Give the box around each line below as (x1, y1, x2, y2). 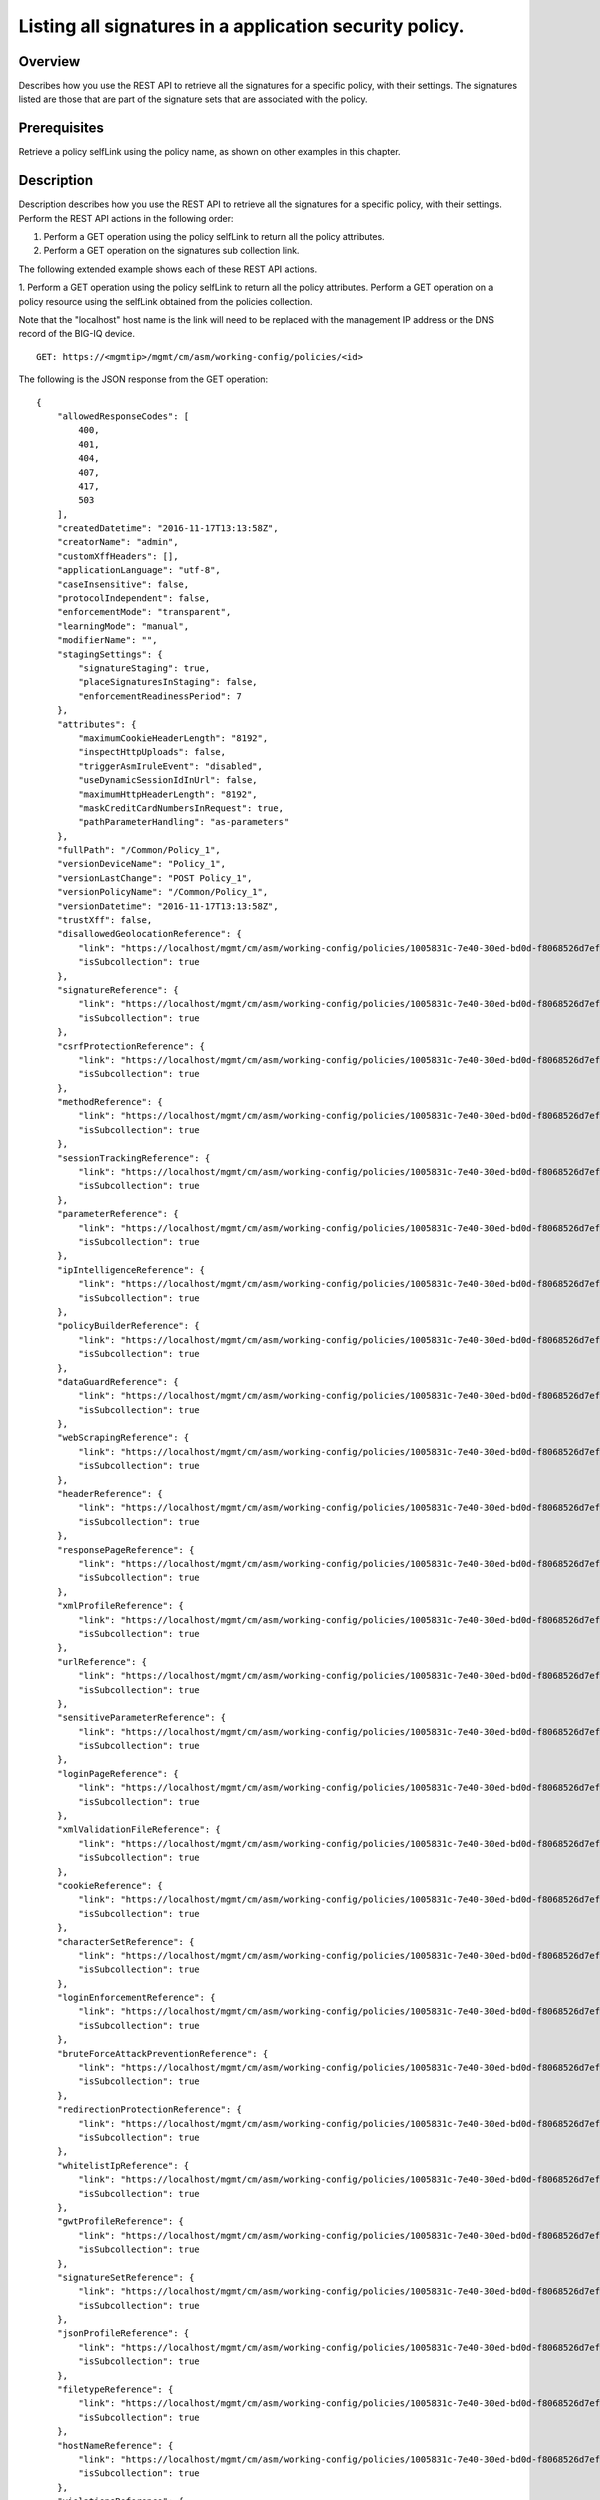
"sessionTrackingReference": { (56, 1152, 211, 1164)
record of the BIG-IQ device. (18, 328, 135, 340)
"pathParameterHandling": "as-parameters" (78, 816, 290, 828)
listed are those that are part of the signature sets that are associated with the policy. (18, 93, 369, 105)
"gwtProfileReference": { (56, 2216, 185, 2227)
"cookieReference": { (56, 1880, 164, 1891)
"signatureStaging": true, (78, 662, 211, 674)
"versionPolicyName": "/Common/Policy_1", (56, 886, 269, 898)
